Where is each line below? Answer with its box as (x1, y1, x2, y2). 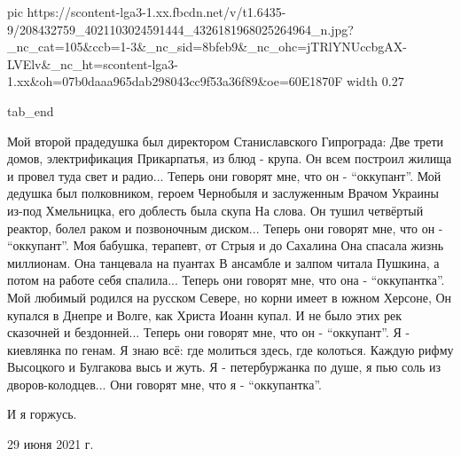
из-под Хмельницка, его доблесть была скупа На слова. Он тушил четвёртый (7, 200, 424, 219)
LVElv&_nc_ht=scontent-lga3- (7, 54, 178, 73)
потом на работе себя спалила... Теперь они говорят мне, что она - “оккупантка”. (7, 271, 445, 289)
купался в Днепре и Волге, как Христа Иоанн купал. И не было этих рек (7, 305, 402, 324)
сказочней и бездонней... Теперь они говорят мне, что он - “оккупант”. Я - (7, 323, 410, 342)
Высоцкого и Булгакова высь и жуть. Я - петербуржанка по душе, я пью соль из (7, 358, 441, 376)
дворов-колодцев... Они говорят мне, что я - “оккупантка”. (7, 374, 322, 393)
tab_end (7, 101, 54, 120)
